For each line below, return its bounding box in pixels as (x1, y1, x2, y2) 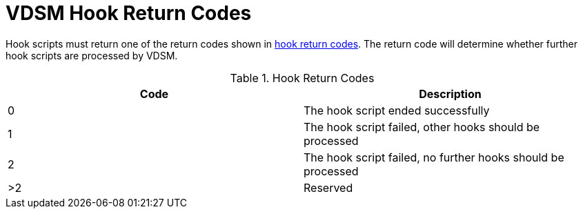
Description (419, 86, 482, 101)
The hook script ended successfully (304, 103, 490, 117)
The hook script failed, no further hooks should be (304, 150, 564, 164)
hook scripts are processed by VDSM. (6, 49, 178, 61)
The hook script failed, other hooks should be (304, 119, 540, 134)
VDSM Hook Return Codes (6, 1, 252, 25)
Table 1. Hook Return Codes (230, 70, 375, 85)
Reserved (304, 180, 353, 195)
